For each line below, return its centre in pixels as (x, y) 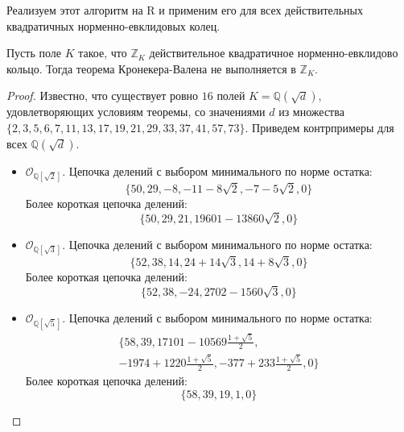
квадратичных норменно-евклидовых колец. (113, 25)
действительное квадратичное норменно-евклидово (274, 53)
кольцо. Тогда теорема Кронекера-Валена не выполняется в (151, 68)
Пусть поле (34, 53)
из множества (311, 112)
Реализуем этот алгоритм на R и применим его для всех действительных (185, 10)
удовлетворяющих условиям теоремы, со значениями (136, 112)
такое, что (103, 53)
